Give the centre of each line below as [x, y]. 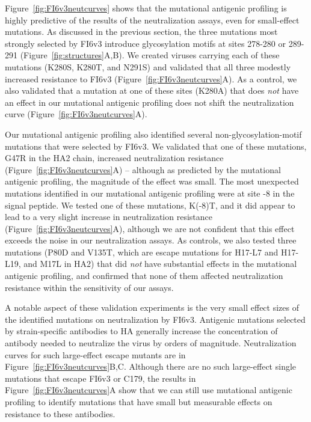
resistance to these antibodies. [60, 413]
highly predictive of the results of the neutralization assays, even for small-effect [152, 20]
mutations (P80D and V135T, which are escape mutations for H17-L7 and [142, 252]
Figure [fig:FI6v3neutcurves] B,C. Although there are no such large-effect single [151, 366]
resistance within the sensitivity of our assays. [89, 287]
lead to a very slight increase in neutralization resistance [109, 217]
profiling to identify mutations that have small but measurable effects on [139, 402]
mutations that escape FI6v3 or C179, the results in [100, 378]
